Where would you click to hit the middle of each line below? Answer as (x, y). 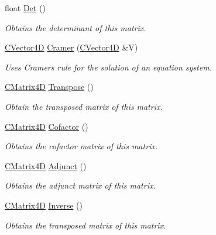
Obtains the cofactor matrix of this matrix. (81, 146)
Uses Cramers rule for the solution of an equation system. (108, 67)
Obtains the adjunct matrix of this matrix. (80, 185)
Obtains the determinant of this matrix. (76, 27)
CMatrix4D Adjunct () (46, 165)
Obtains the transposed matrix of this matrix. (85, 225)
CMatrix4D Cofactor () (47, 126)
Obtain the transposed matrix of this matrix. (84, 106)
